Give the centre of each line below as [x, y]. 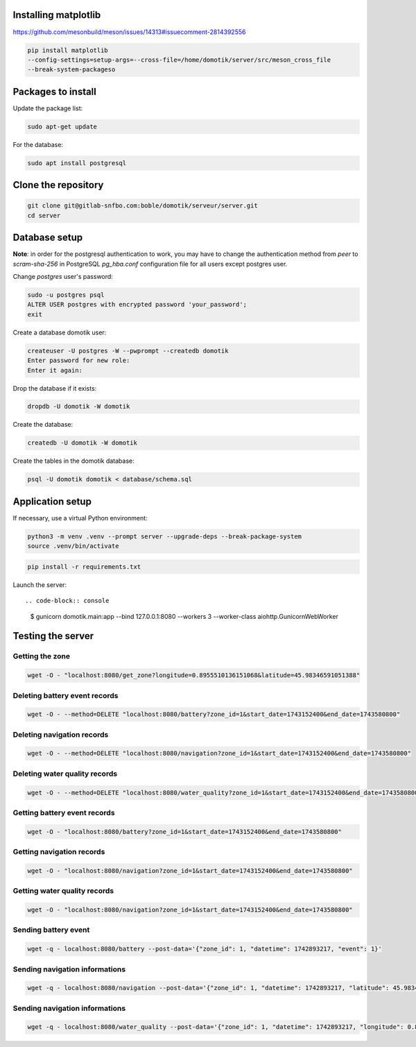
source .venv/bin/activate [73, 546]
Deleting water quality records [65, 774]
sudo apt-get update [62, 126]
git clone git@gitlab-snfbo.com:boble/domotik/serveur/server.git [142, 206]
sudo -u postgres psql [66, 295]
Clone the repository [58, 185]
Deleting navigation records [61, 734]
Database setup [48, 238]
